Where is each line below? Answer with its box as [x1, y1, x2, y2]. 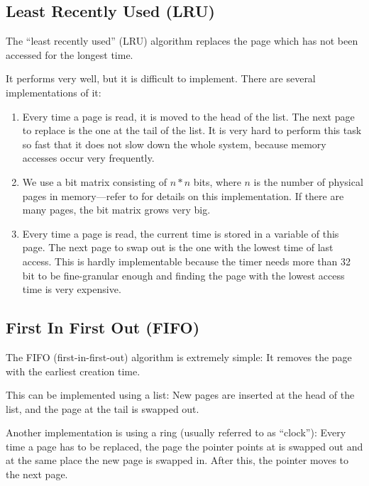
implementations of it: [6, 84, 101, 99]
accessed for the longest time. [6, 47, 133, 62]
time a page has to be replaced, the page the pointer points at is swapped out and [6, 438, 363, 453]
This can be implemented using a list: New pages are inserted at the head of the [6, 387, 355, 402]
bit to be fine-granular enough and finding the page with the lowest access [22, 267, 345, 282]
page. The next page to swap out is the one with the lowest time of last [22, 240, 334, 255]
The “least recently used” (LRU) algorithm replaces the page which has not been [6, 33, 358, 48]
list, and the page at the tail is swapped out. [6, 401, 199, 416]
